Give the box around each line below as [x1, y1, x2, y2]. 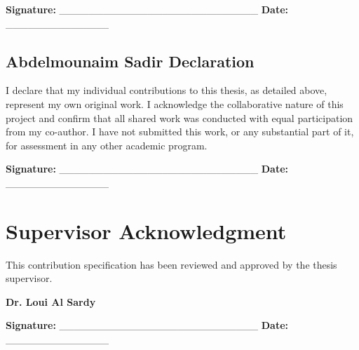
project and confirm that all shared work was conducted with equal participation [6, 110, 353, 125]
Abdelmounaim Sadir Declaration [6, 50, 255, 72]
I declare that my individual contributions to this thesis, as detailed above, [6, 83, 327, 97]
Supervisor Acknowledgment [6, 216, 287, 245]
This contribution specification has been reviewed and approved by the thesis [6, 257, 337, 271]
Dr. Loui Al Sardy [6, 294, 96, 309]
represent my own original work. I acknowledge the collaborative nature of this [6, 96, 344, 111]
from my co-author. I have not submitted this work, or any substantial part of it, [6, 124, 354, 139]
